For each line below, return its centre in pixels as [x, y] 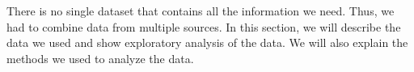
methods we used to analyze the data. [100, 58]
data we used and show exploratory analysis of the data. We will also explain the [207, 42]
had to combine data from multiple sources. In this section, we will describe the [204, 26]
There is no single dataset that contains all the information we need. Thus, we [201, 11]
